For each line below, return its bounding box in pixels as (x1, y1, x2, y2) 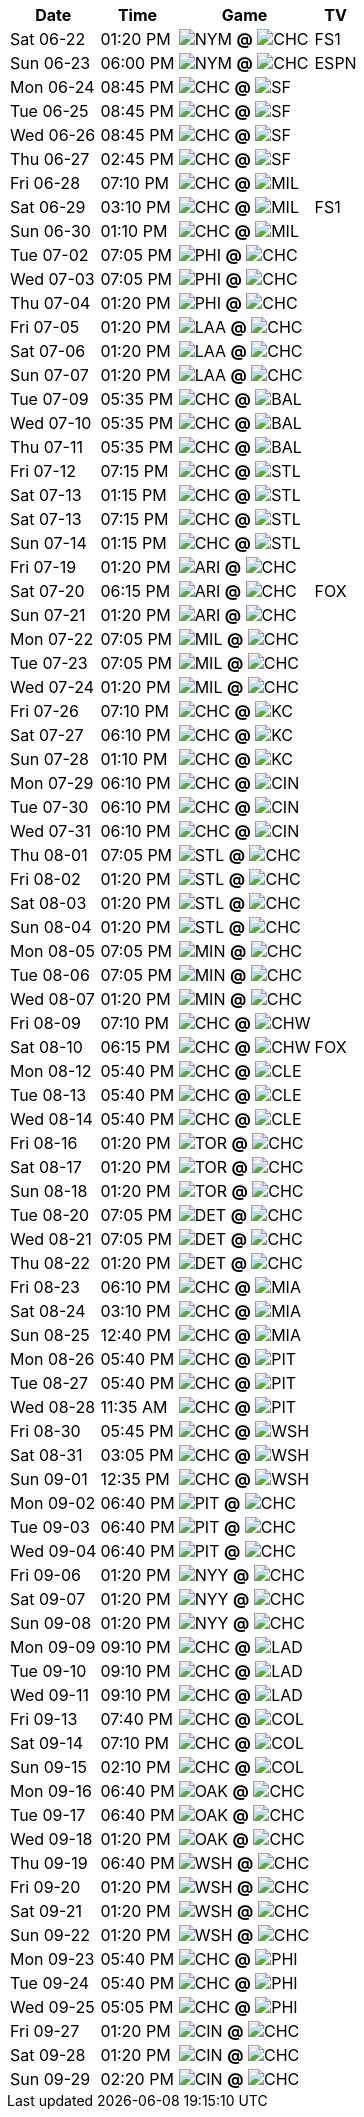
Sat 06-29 (10, 197, 86, 217)
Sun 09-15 (10, 1757, 88, 1777)
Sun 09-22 (10, 1925, 91, 1945)
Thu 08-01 (10, 845, 88, 865)
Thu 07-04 (10, 293, 91, 313)
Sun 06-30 (10, 221, 91, 241)
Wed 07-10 (10, 413, 92, 433)
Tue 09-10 (10, 1661, 87, 1681)
